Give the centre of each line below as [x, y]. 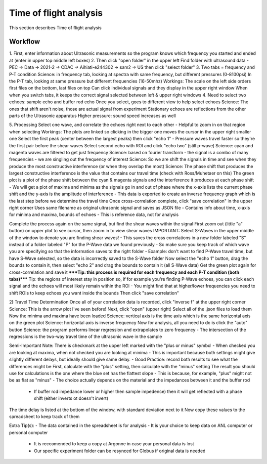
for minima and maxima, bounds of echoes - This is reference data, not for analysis [94, 214]
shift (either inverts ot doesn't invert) [71, 398]
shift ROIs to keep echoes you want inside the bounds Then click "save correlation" [94, 293]
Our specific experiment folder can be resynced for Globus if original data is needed [120, 451]
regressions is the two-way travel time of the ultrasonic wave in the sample [86, 337]
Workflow [25, 42]
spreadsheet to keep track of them [44, 416]
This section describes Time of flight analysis [55, 28]
